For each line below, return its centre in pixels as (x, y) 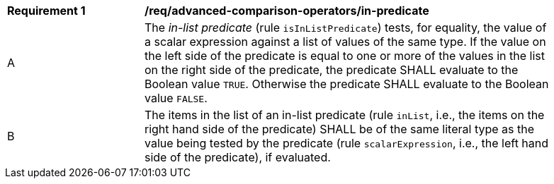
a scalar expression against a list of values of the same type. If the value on (345, 42)
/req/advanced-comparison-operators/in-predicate (287, 11)
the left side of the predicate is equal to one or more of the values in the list (345, 56)
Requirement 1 (46, 11)
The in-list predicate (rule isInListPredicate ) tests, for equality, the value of (346, 27)
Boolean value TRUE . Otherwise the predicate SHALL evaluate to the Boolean (347, 84)
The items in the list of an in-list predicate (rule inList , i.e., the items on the (345, 115)
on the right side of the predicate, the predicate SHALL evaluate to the (332, 70)
